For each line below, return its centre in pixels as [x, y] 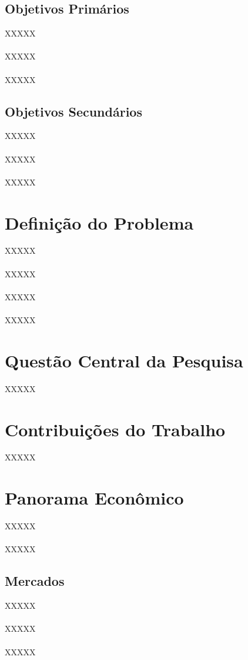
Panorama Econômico [94, 498]
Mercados [35, 581]
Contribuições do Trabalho [115, 429]
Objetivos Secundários [73, 111]
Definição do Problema [99, 222]
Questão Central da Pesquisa [124, 360]
